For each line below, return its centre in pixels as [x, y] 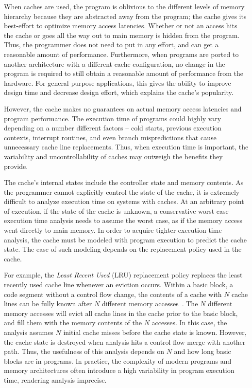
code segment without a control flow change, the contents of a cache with [113, 294]
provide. [16, 166]
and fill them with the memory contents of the [73, 323]
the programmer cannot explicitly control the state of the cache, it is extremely [122, 192]
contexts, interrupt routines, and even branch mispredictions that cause [110, 137]
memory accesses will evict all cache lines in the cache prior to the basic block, [121, 313]
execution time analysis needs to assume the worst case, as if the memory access [123, 220]
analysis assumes [29, 332]
